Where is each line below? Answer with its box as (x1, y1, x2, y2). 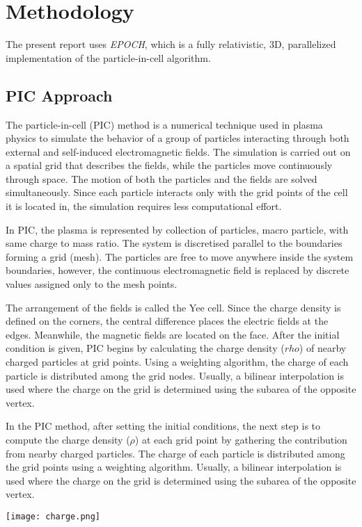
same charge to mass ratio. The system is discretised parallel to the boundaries (6, 236, 343, 250)
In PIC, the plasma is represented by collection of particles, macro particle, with (6, 222, 349, 236)
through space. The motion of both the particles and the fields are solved (6, 171, 317, 186)
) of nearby (299, 341, 347, 355)
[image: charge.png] (6, 511, 101, 521)
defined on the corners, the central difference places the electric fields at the (6, 314, 329, 328)
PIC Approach (6, 84, 113, 106)
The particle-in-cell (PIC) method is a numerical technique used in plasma (6, 117, 323, 131)
